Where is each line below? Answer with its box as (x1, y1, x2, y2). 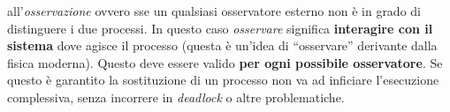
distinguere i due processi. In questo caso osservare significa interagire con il (7, 19, 433, 37)
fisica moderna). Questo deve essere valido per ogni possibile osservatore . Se (7, 53, 443, 71)
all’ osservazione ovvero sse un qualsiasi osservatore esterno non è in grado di (7, 2, 421, 19)
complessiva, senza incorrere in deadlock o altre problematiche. (7, 87, 345, 106)
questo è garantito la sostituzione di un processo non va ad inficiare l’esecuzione (7, 71, 439, 89)
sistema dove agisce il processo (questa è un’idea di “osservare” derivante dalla (7, 36, 438, 55)
